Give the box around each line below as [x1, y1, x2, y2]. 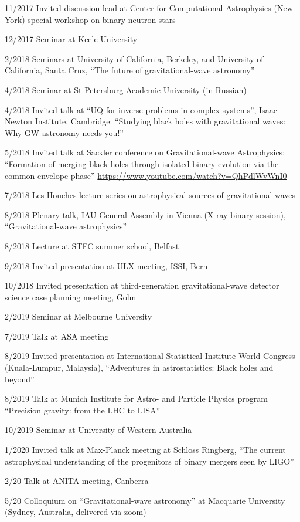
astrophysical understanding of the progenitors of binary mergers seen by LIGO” [5, 455, 294, 467]
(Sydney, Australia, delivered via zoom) [5, 506, 146, 518]
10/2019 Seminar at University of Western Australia [5, 423, 192, 436]
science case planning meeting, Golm [5, 290, 137, 303]
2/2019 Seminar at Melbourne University [5, 310, 152, 323]
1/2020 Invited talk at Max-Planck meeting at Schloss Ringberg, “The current [5, 443, 286, 456]
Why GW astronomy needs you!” [5, 126, 124, 138]
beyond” [5, 372, 35, 385]
